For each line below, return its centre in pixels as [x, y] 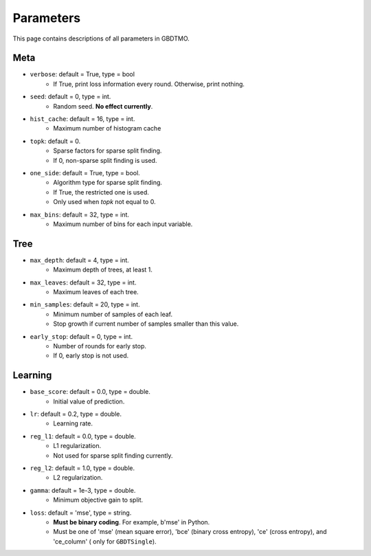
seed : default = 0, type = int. [70, 97]
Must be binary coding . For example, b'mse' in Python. [132, 522]
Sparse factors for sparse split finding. [108, 151]
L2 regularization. [78, 478]
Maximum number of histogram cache [107, 129]
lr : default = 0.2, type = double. [76, 414]
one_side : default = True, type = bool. [85, 173]
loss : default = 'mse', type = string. [81, 513]
